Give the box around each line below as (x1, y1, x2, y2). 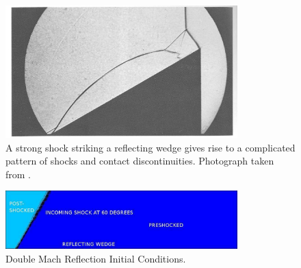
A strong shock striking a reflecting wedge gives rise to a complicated (5, 140, 296, 154)
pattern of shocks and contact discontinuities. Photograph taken (5, 154, 274, 168)
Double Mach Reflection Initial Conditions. (5, 251, 186, 265)
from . (5, 167, 31, 181)
